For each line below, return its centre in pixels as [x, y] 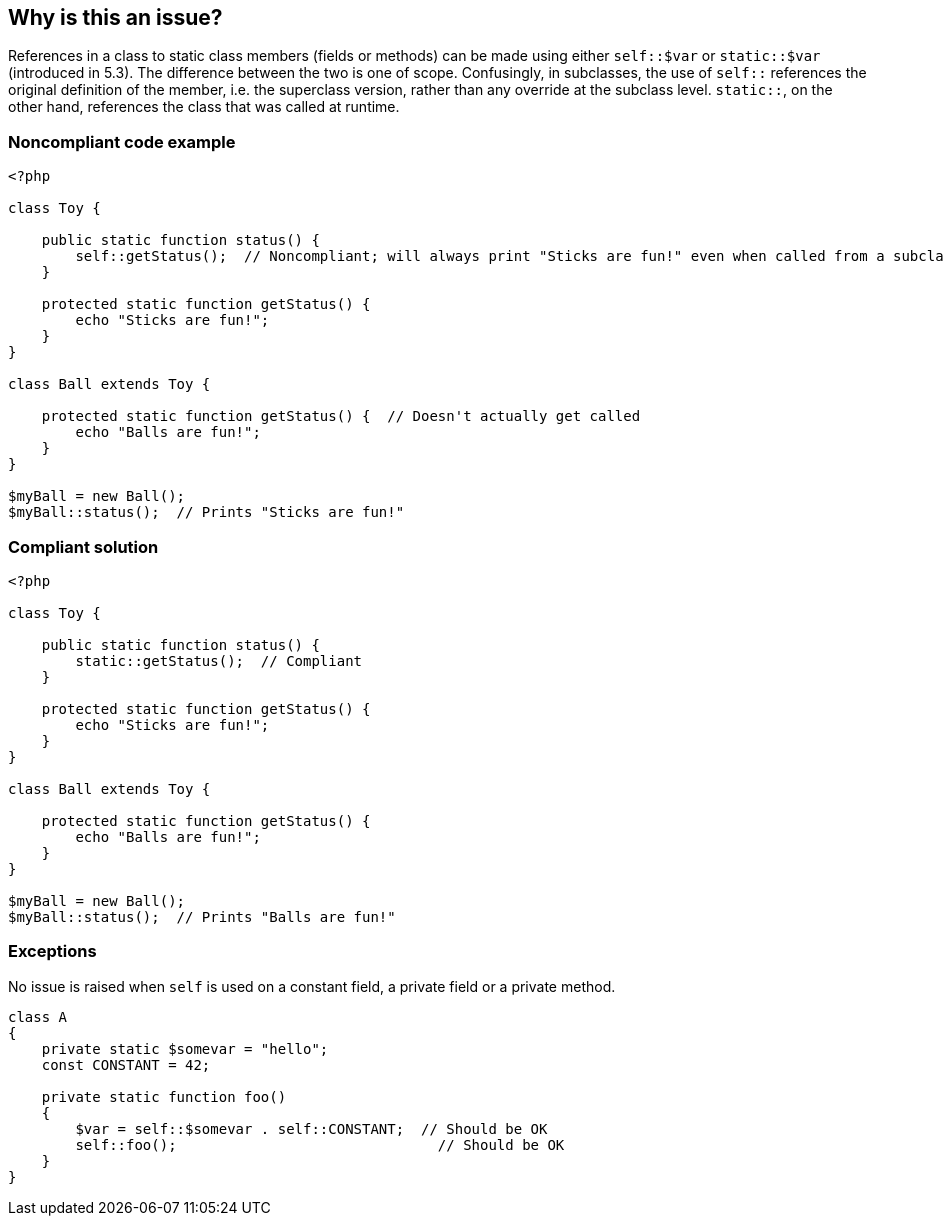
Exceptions [52, 951]
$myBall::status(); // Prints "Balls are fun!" [202, 916]
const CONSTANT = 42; [126, 1064]
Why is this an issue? [115, 17]
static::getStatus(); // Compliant [219, 660]
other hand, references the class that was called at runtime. [204, 107]
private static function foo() [164, 1096]
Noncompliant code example [122, 141]
